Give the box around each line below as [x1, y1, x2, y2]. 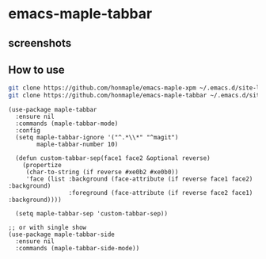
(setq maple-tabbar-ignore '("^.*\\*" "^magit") [15, 134, 179, 142]
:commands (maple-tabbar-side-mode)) [15, 245, 140, 253]
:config [15, 127, 41, 135]
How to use [8, 63, 65, 76]
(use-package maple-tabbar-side [8, 230, 115, 238]
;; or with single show [8, 223, 87, 232]
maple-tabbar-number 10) [36, 140, 119, 149]
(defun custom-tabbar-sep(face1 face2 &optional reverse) [15, 154, 211, 162]
